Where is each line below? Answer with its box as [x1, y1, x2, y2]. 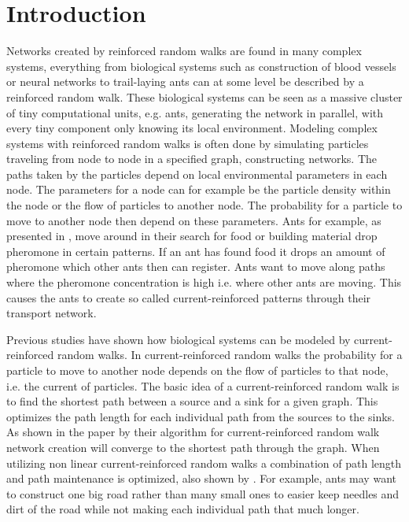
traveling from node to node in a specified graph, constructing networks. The [6, 150, 378, 167]
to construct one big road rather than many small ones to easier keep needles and [6, 485, 400, 502]
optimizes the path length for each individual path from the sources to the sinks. [6, 408, 396, 424]
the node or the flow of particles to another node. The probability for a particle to [6, 197, 403, 213]
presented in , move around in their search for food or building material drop [6, 228, 378, 244]
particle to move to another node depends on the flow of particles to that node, [6, 362, 389, 378]
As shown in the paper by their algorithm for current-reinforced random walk [6, 424, 380, 440]
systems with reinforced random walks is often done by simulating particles [6, 135, 369, 151]
